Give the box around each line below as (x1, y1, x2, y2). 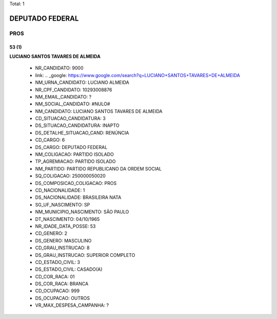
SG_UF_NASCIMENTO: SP (35, 201, 90, 208)
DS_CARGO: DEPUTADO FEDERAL (35, 144, 108, 150)
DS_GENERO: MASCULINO (35, 237, 92, 243)
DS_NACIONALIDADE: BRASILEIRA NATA (35, 194, 122, 200)
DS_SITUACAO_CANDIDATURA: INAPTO (35, 122, 120, 128)
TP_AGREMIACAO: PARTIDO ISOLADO (35, 158, 116, 164)
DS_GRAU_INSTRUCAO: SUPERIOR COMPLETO (35, 252, 135, 258)
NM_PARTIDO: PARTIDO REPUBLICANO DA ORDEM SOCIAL (35, 165, 162, 172)
